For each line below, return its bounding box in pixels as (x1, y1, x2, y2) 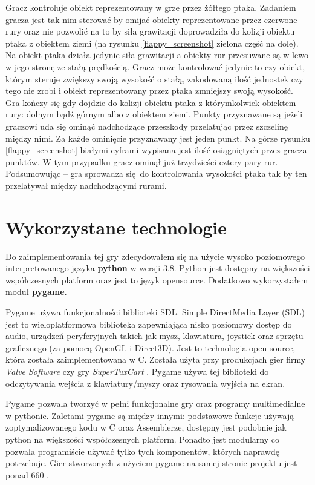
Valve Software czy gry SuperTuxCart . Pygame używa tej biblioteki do (5, 365, 269, 377)
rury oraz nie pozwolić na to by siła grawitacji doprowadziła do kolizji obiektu (5, 25, 295, 38)
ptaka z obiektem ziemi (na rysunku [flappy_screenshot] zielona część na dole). (5, 36, 299, 49)
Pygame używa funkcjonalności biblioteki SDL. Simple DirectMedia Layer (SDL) (5, 306, 305, 318)
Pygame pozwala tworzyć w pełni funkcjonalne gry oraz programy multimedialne (5, 397, 305, 410)
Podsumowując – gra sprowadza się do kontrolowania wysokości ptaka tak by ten (5, 167, 307, 180)
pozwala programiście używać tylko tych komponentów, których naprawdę (5, 444, 279, 457)
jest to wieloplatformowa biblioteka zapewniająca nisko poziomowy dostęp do (5, 317, 292, 330)
